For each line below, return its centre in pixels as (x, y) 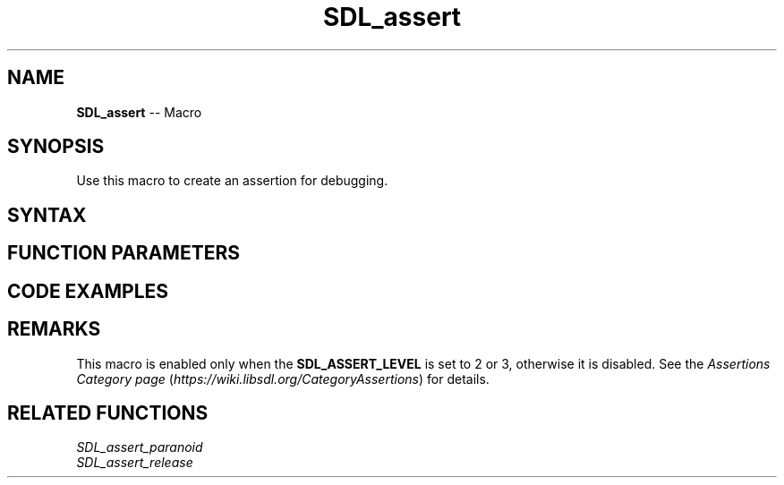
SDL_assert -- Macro (139, 112)
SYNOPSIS (56, 147)
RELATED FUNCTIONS (108, 413)
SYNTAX (47, 215)
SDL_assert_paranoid (140, 447)
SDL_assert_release (135, 463)
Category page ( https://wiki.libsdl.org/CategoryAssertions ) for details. (283, 379)
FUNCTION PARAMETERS (124, 253)
